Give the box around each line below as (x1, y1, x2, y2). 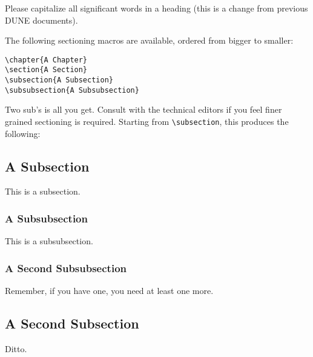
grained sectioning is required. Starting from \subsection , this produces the (5, 115, 289, 127)
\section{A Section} (5, 65, 88, 75)
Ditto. (5, 342, 27, 355)
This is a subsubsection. (5, 235, 93, 247)
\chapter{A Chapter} (5, 55, 88, 64)
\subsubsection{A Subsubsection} (5, 85, 139, 95)
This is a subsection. (5, 185, 81, 198)
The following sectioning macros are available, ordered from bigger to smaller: (5, 34, 294, 47)
